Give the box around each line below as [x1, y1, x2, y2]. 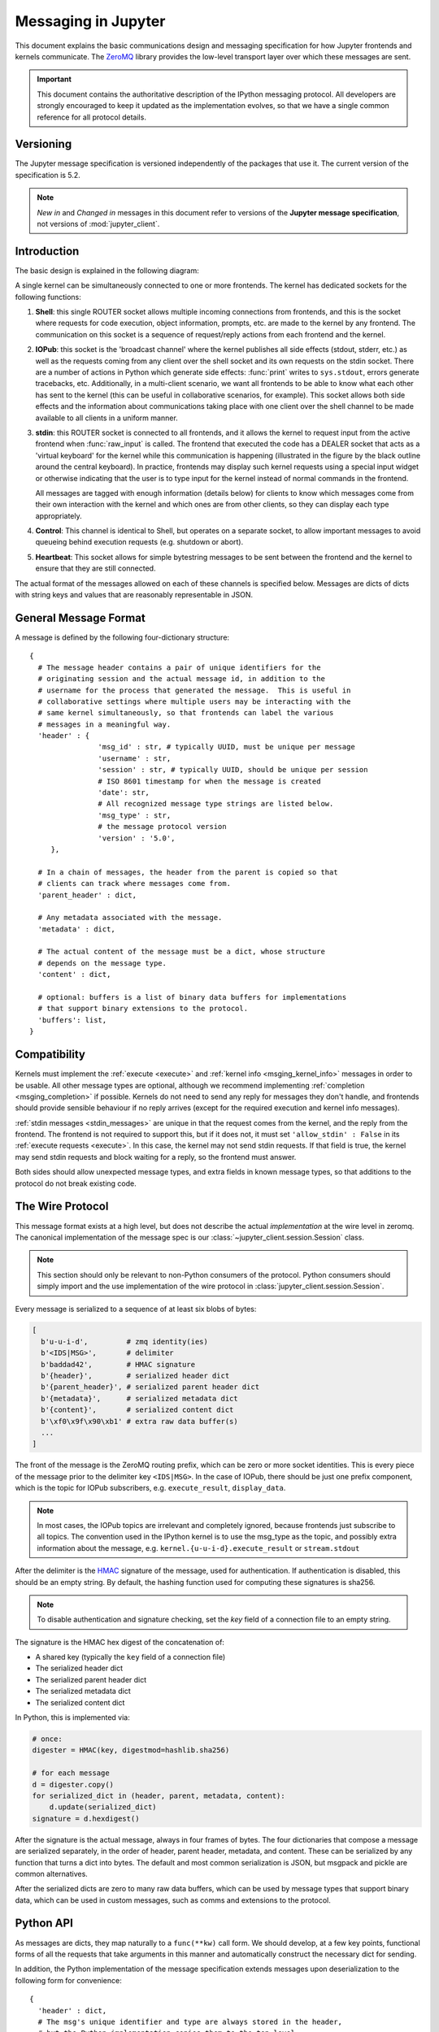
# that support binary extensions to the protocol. [37, 1004, 248, 1014]
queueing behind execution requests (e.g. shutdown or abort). [35, 537, 244, 547]
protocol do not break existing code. [15, 1179, 137, 1188]
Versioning [15, 137, 72, 151]
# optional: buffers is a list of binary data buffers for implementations [37, 992, 347, 1002]
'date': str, [98, 788, 150, 797]
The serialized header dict [35, 1663, 124, 1674]
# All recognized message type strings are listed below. [98, 799, 334, 809]
